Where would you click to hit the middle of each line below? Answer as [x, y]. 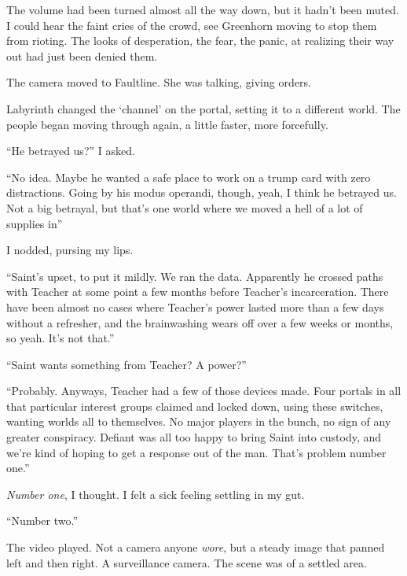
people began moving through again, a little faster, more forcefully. [167, 124]
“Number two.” [42, 521]
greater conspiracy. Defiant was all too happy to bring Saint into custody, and [194, 437]
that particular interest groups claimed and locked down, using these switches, [195, 406]
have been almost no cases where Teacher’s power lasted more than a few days [195, 306]
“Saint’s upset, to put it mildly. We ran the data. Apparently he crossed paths [195, 276]
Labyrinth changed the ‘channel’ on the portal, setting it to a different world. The [203, 108]
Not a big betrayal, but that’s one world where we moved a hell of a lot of [185, 207]
